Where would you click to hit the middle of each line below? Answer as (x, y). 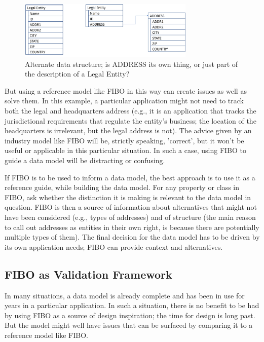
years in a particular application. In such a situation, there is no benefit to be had (132, 305)
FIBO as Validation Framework (88, 274)
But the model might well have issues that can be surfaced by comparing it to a (129, 325)
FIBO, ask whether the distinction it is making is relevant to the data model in (128, 197)
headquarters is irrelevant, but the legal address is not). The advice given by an (128, 130)
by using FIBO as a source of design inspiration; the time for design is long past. (130, 315)
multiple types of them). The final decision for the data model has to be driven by (132, 237)
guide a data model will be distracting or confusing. (85, 160)
